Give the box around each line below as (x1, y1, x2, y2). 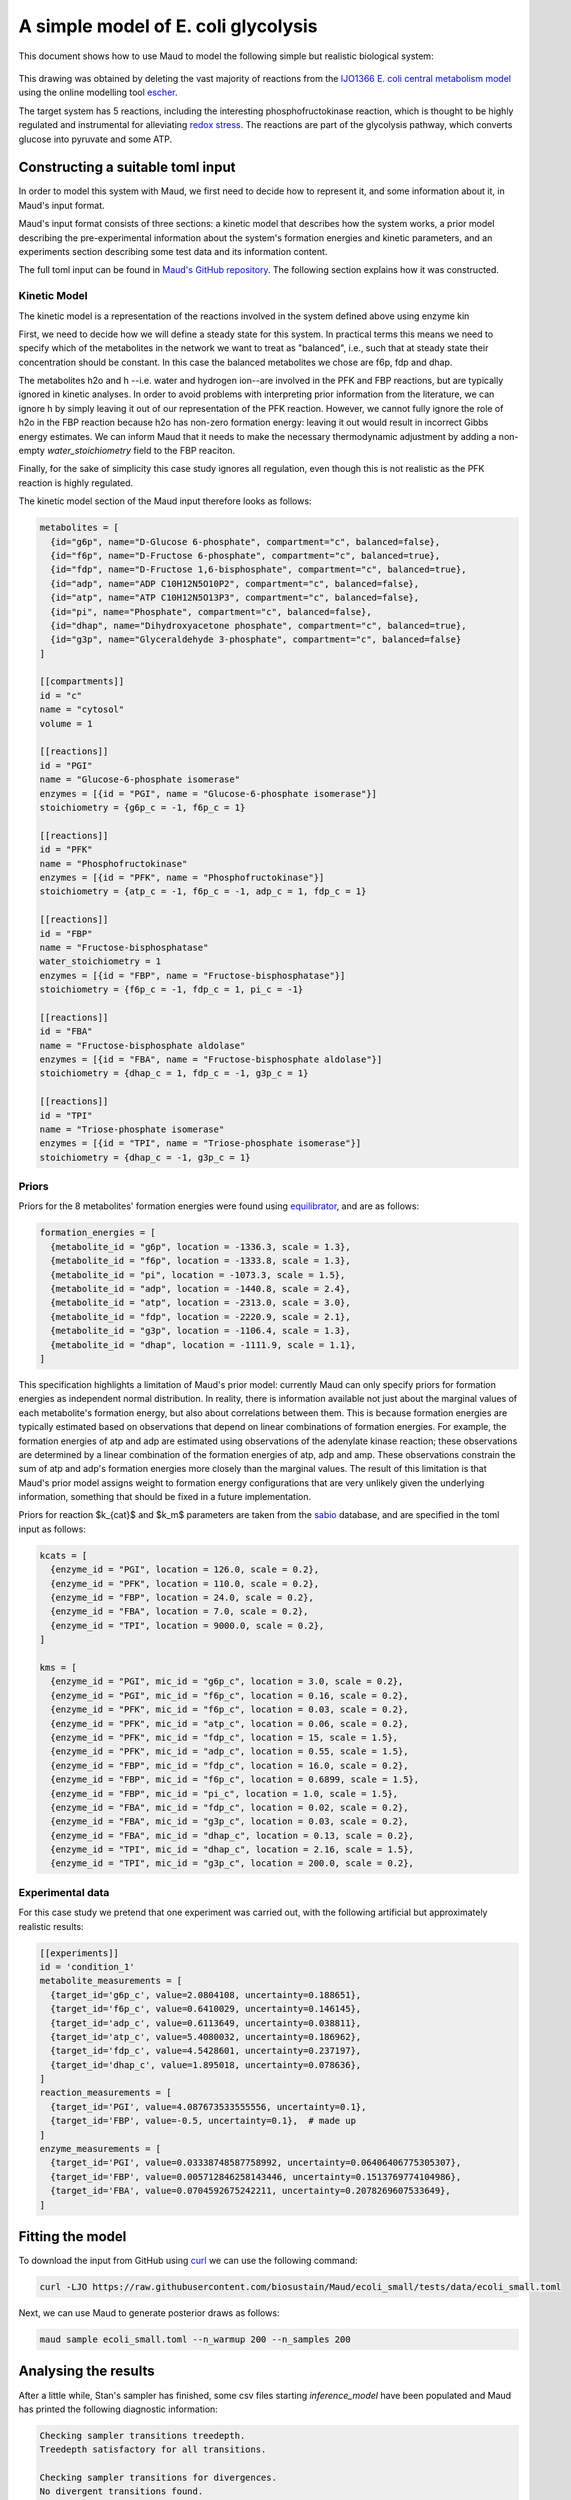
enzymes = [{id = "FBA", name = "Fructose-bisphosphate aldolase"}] (39, 1054, 383, 1065)
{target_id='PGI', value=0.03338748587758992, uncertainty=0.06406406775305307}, (50, 2157, 462, 2169)
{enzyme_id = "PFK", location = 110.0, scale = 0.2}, (50, 1578, 320, 1589)
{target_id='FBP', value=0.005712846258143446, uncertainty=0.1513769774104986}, (50, 2171, 462, 2182)
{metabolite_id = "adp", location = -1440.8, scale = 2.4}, (50, 1283, 351, 1295)
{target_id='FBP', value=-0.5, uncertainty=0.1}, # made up (50, 2115, 357, 2127)
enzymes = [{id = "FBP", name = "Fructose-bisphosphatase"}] (39, 970, 346, 981)
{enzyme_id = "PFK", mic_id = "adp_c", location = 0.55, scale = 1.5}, (50, 1746, 409, 1757)
